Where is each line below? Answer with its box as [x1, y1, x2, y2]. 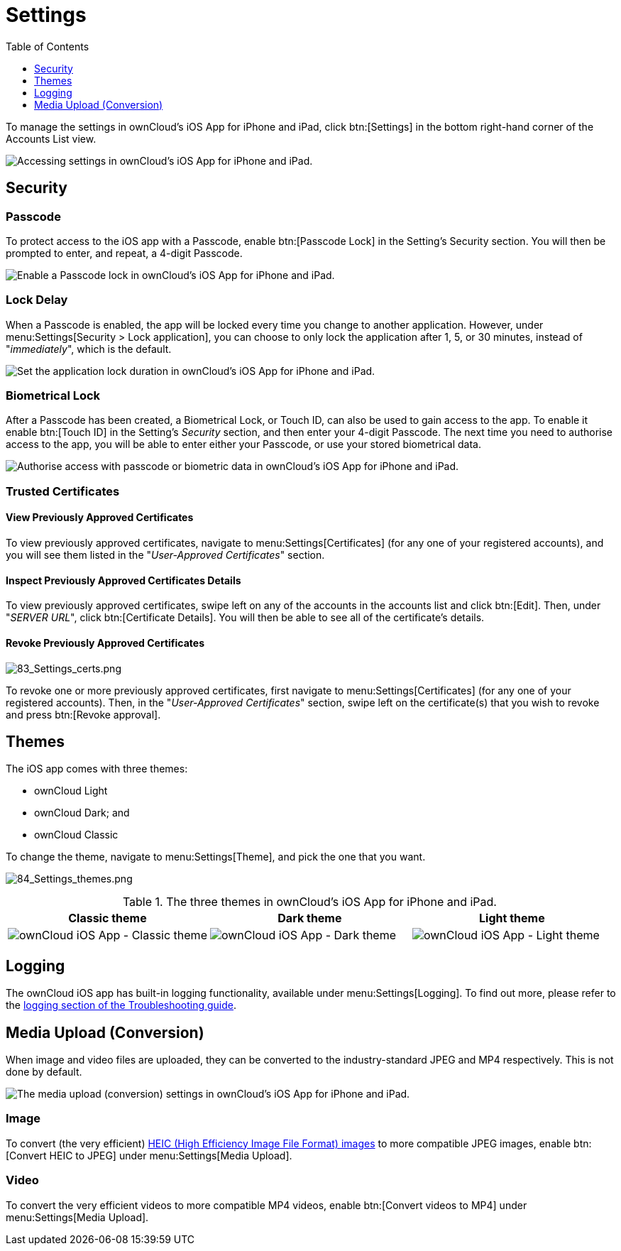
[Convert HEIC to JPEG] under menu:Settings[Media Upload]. [6, 1149, 292, 1162]
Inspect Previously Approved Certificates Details [6, 574, 241, 586]
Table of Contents [6, 40, 89, 53]
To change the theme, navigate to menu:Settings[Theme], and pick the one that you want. [6, 851, 426, 863]
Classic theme [68, 911, 147, 926]
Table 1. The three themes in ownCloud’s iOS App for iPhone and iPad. [122, 895, 497, 909]
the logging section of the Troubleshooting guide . [6, 999, 237, 1012]
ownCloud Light [34, 785, 108, 797]
